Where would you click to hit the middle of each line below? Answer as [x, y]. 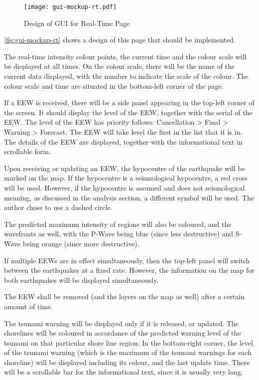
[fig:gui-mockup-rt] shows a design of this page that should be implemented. [120, 40]
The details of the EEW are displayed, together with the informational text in [123, 141]
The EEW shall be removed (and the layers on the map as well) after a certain [124, 296]
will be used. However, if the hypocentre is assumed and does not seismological [125, 187]
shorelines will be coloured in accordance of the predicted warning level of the [123, 333]
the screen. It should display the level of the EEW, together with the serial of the [128, 112]
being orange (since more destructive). [81, 243]
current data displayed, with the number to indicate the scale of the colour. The [126, 76]
